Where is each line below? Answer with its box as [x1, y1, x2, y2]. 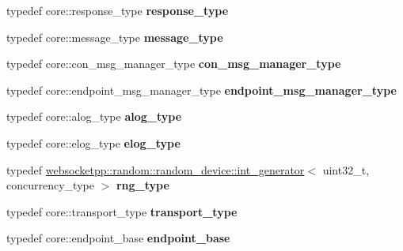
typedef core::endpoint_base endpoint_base [6, 230, 230, 246]
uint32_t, [322, 161, 370, 178]
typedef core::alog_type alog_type [6, 108, 182, 125]
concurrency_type [6, 177, 94, 193]
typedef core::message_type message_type [6, 28, 223, 45]
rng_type [116, 177, 169, 193]
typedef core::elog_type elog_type [6, 134, 181, 151]
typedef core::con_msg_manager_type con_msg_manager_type [6, 55, 341, 72]
